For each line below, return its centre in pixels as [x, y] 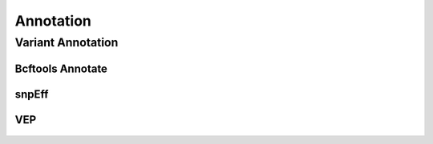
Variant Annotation [67, 42]
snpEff [32, 94]
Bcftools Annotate [61, 68]
